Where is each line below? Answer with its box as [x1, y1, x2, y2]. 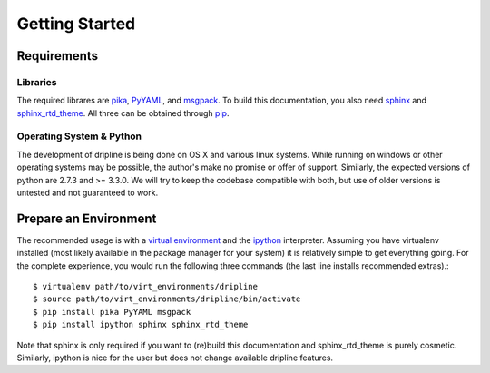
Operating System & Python [16, 130, 142, 142]
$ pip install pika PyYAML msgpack [33, 307, 191, 317]
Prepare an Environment [16, 211, 157, 226]
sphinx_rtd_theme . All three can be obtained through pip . [16, 107, 230, 118]
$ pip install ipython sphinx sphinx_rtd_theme [33, 319, 249, 330]
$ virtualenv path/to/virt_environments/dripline [33, 281, 259, 292]
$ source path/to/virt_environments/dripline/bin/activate [33, 294, 301, 304]
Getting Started [16, 14, 136, 34]
